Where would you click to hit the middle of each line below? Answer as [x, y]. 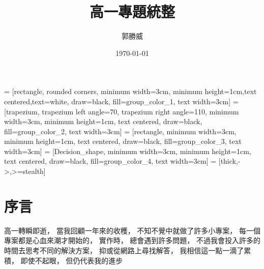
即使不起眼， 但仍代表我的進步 [72, 260]
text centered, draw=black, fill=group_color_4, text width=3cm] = [110, 161]
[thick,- [229, 161]
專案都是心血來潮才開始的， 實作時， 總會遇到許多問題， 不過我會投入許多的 [132, 240]
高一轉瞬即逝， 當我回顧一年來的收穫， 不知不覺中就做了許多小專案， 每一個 [132, 230]
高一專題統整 [132, 11]
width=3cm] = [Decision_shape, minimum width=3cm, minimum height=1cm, [128, 151]
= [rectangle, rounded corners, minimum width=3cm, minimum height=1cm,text [130, 91]
